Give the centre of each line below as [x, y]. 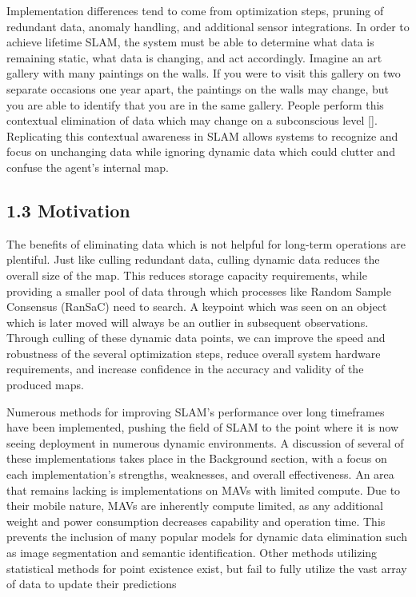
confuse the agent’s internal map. [88, 167]
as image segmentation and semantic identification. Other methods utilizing [192, 553]
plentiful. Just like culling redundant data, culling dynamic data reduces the [193, 259]
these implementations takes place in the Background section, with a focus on [197, 458]
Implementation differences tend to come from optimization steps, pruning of [195, 10]
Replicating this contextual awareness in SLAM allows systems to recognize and [202, 135]
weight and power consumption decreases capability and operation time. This [196, 521]
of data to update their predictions [92, 584]
